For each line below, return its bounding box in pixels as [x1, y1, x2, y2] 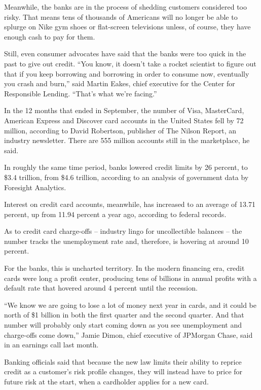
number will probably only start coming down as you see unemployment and [4, 320, 242, 330]
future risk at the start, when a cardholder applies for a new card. [4, 376, 209, 386]
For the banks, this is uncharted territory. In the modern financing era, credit [4, 263, 245, 273]
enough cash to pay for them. [4, 31, 95, 42]
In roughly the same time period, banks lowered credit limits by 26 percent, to [4, 162, 248, 172]
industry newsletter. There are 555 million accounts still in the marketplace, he [4, 135, 250, 146]
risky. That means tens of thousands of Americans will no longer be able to [4, 11, 238, 22]
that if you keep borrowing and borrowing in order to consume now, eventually [4, 68, 249, 79]
